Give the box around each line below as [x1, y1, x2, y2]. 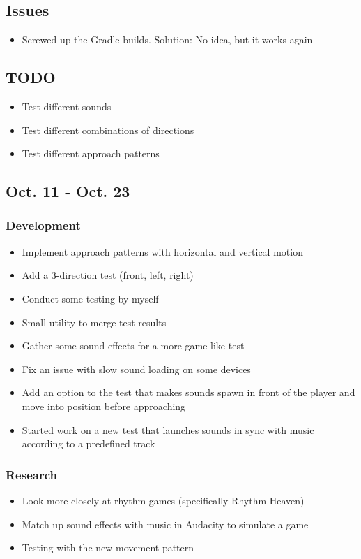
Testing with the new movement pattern [22, 540, 194, 555]
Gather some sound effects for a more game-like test [22, 338, 245, 353]
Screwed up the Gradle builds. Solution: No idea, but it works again [22, 32, 313, 47]
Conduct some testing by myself [22, 291, 159, 305]
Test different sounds [22, 99, 112, 113]
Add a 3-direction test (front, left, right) [22, 268, 194, 282]
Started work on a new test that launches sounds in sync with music [22, 422, 314, 437]
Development [6, 217, 81, 234]
